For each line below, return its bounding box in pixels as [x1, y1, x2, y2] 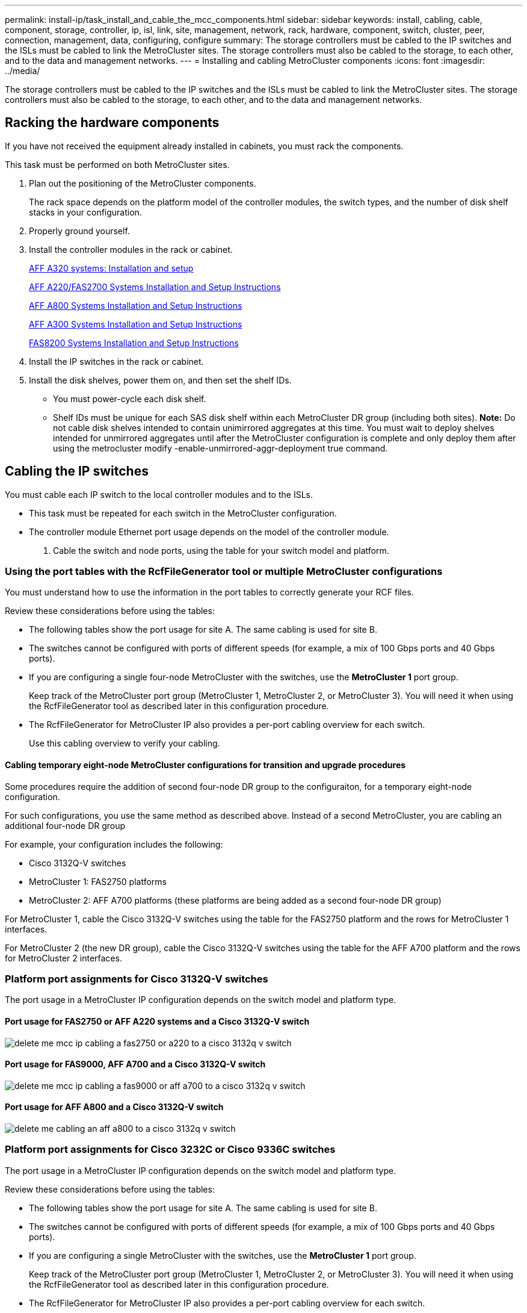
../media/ [5, 66, 40, 76]
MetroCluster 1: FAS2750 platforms [29, 876, 167, 887]
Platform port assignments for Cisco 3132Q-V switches [5, 973, 268, 986]
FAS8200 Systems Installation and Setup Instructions [29, 337, 239, 348]
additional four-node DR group [5, 820, 126, 831]
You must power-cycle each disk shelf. [53, 393, 206, 404]
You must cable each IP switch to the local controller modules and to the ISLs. [5, 489, 313, 500]
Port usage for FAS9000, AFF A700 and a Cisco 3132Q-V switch [5, 1059, 266, 1070]
